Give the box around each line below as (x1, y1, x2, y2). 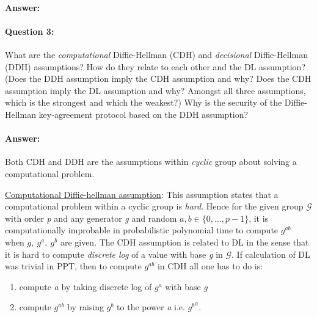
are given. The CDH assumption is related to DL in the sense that (60, 235, 309, 248)
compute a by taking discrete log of (19, 280, 152, 293)
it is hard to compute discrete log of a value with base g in (5, 247, 223, 260)
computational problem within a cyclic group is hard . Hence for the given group (5, 200, 304, 213)
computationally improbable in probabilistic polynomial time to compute (5, 224, 279, 236)
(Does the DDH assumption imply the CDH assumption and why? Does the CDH (5, 72, 312, 85)
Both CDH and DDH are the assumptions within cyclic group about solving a (5, 155, 297, 168)
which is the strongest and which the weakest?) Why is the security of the (5, 96, 282, 109)
